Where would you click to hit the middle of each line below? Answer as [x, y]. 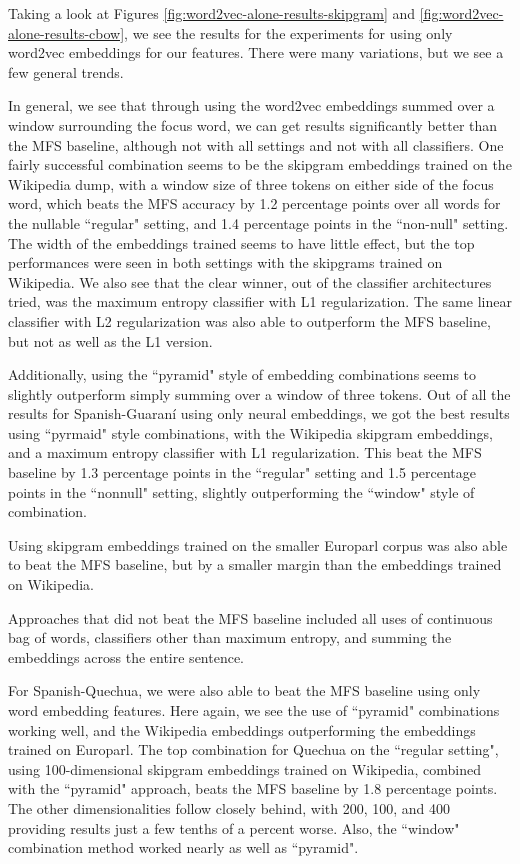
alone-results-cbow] [66, 32]
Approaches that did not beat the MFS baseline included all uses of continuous [250, 617]
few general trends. [66, 71]
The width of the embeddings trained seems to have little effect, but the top [241, 242]
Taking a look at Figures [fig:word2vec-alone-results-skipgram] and [212, 13]
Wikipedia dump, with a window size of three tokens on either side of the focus [251, 183]
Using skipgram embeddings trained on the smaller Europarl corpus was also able [258, 544]
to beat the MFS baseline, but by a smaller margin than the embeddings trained [255, 564]
